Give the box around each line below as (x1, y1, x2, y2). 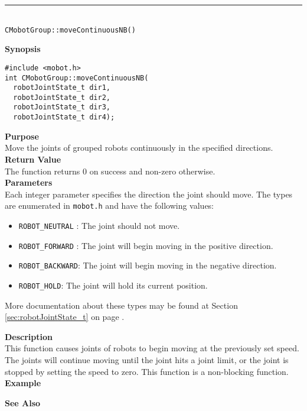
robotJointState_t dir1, (13, 83, 110, 92)
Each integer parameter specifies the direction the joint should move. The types (5, 187, 293, 200)
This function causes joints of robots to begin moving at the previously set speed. (5, 342, 299, 354)
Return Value (5, 153, 61, 165)
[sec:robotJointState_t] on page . (5, 310, 125, 323)
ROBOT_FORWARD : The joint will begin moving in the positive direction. (18, 239, 273, 251)
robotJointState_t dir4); (13, 113, 115, 122)
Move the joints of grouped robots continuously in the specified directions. (5, 141, 273, 154)
